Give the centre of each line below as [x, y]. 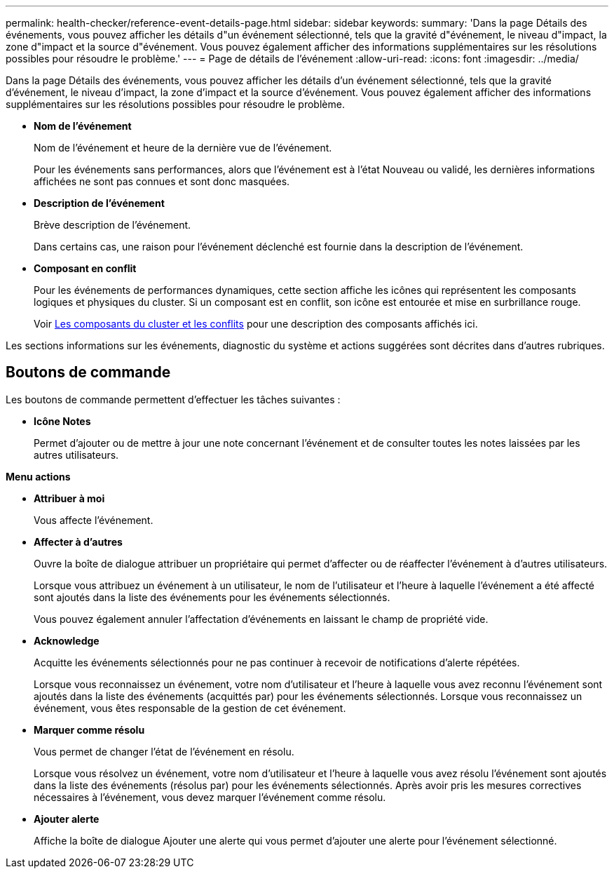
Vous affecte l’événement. [94, 520]
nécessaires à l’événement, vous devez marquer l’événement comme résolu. [210, 797]
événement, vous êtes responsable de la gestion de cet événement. [190, 708]
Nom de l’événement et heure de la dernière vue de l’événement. [183, 148]
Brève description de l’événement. [112, 225]
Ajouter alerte [67, 819]
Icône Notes [62, 421]
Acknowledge [67, 640]
